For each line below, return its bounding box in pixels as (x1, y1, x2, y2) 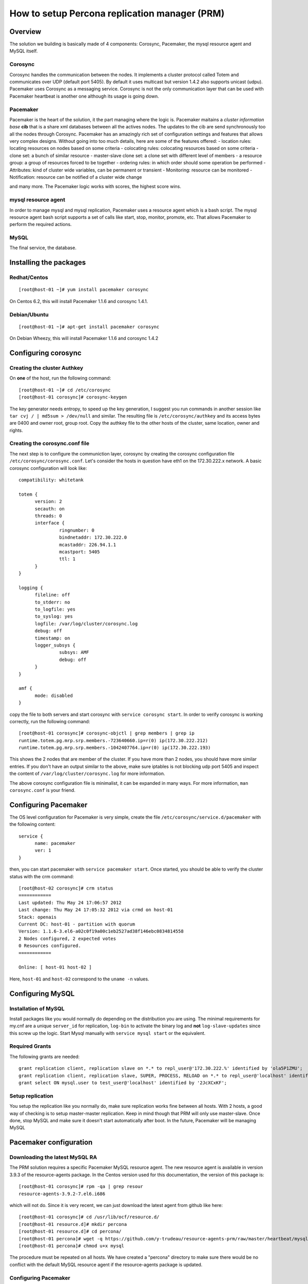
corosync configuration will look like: (9, 465, 87, 471)
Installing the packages (9, 258, 86, 267)
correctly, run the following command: (9, 718, 90, 724)
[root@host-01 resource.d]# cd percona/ (18, 1229, 122, 1235)
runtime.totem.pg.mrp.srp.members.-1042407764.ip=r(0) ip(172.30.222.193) (18, 745, 211, 751)
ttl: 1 (59, 556, 76, 562)
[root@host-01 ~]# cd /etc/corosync (18, 387, 111, 393)
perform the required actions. (9, 221, 72, 228)
